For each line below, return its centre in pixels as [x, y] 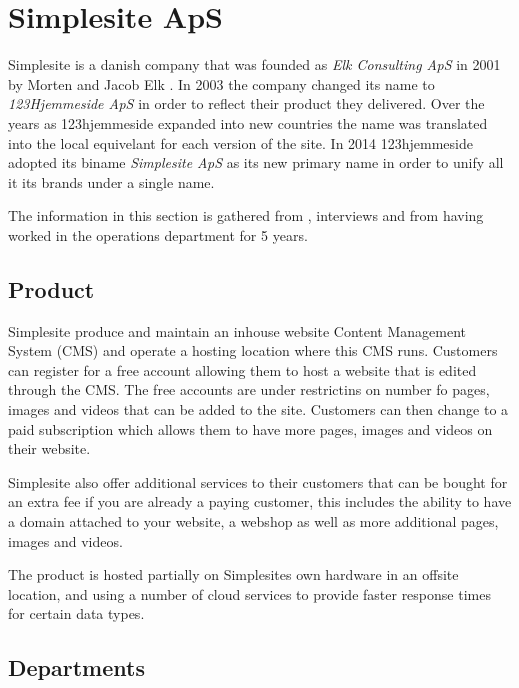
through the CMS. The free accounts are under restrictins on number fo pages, [249, 389]
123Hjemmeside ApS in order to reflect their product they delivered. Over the [246, 103]
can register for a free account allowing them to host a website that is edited [242, 369]
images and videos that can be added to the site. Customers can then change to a [258, 409]
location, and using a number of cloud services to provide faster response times [249, 593]
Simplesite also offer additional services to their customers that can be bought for [258, 481]
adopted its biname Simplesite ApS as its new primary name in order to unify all [256, 162]
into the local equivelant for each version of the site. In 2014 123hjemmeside [240, 142]
